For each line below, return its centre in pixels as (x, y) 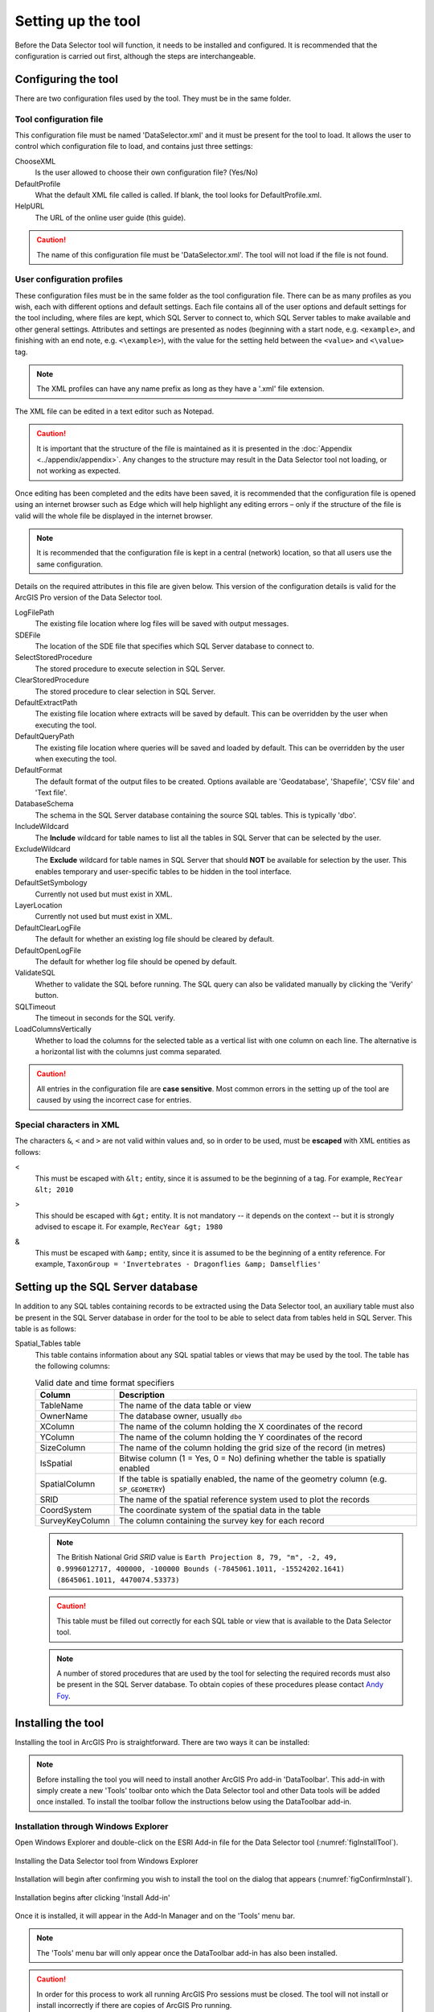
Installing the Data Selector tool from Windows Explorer (106, 1861)
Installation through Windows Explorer (92, 1827)
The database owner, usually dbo (181, 1416)
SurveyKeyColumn (75, 1520)
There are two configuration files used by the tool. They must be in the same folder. (153, 98)
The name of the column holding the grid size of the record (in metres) (252, 1447)
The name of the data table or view (186, 1405)
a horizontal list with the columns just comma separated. (129, 1052)
